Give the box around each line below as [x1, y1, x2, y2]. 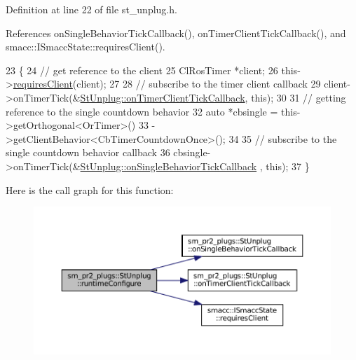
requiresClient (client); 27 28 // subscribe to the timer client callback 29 [13, 76, 321, 91]
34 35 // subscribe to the [228, 131, 337, 146]
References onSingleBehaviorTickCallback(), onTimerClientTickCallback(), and [6, 25, 346, 40]
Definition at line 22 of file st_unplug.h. [6, 2, 177, 16]
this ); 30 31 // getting [251, 90, 346, 104]
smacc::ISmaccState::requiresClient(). [6, 39, 165, 54]
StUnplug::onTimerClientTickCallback [80, 90, 245, 104]
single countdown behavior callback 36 [6, 145, 170, 160]
